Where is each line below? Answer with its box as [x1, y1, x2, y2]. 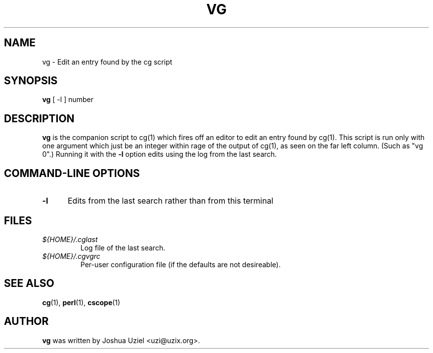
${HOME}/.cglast [42, 235, 98, 244]
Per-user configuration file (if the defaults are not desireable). [80, 260, 281, 269]
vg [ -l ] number [42, 95, 94, 104]
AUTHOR [4, 315, 49, 328]
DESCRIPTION [4, 112, 75, 125]
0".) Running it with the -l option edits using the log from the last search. [42, 150, 277, 159]
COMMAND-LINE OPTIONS [4, 167, 140, 179]
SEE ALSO [4, 277, 54, 290]
